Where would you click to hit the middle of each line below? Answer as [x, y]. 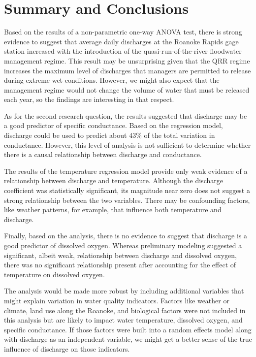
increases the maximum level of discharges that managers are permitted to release [128, 70]
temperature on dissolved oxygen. [54, 274]
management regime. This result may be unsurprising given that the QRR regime [127, 60]
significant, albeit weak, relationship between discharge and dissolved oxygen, [120, 255]
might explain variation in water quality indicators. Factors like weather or [117, 300]
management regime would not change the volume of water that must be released [127, 89]
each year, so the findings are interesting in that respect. [89, 99]
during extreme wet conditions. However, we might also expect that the [112, 80]
